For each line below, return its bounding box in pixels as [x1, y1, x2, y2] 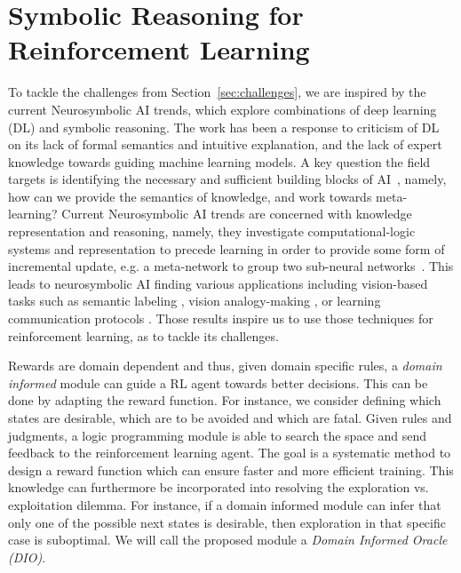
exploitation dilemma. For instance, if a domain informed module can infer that [8, 495, 441, 513]
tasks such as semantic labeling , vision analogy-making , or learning [8, 291, 381, 310]
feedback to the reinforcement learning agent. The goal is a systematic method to [8, 443, 451, 462]
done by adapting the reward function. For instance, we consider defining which [8, 391, 441, 410]
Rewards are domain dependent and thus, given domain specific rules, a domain [8, 356, 442, 375]
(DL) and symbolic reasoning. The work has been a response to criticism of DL [8, 117, 440, 136]
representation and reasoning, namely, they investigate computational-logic [8, 222, 416, 241]
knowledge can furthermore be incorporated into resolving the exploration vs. [8, 478, 429, 497]
